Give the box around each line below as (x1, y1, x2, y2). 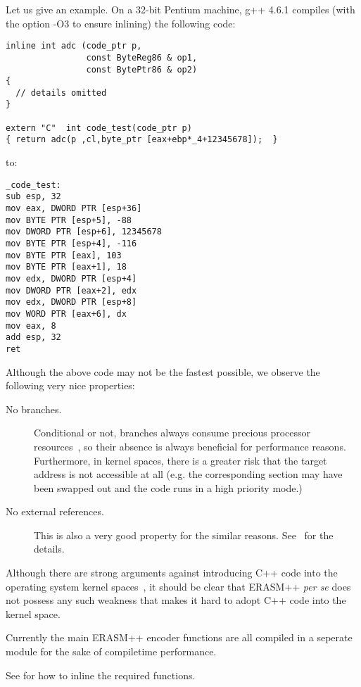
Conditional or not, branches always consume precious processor (34, 425, 311, 440)
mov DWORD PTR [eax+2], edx (6, 285, 137, 296)
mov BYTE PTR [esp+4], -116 (6, 238, 137, 248)
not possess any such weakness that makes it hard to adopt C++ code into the (6, 593, 346, 607)
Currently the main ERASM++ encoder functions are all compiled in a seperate (6, 630, 353, 645)
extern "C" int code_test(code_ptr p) (6, 122, 192, 133)
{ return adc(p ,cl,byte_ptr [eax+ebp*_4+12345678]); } (6, 134, 278, 145)
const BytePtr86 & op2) (86, 64, 198, 75)
